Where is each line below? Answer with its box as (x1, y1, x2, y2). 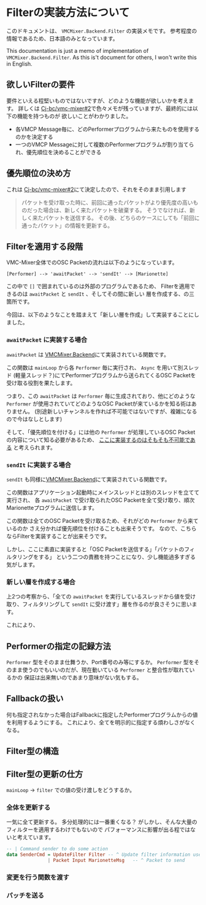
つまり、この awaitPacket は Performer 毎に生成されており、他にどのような (6, 392, 196, 399)
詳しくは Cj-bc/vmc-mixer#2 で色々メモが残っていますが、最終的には (18, 104, 193, 112)
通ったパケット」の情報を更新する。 (21, 222, 113, 229)
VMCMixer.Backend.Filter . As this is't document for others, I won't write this (6, 53, 197, 61)
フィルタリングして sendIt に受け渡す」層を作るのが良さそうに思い (22, 600, 192, 608)
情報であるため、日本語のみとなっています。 (6, 34, 118, 42)
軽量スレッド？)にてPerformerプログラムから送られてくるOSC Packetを (15, 371, 196, 378)
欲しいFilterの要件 (6, 79, 75, 90)
